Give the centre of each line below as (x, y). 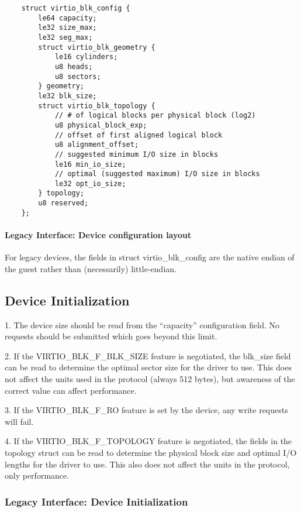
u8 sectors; (78, 76)
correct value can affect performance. (71, 390)
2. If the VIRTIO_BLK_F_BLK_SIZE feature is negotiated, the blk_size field (148, 355)
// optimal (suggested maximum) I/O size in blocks (157, 174)
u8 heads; (74, 66)
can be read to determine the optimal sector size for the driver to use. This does (148, 367)
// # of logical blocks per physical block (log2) (155, 116)
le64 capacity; (68, 18)
